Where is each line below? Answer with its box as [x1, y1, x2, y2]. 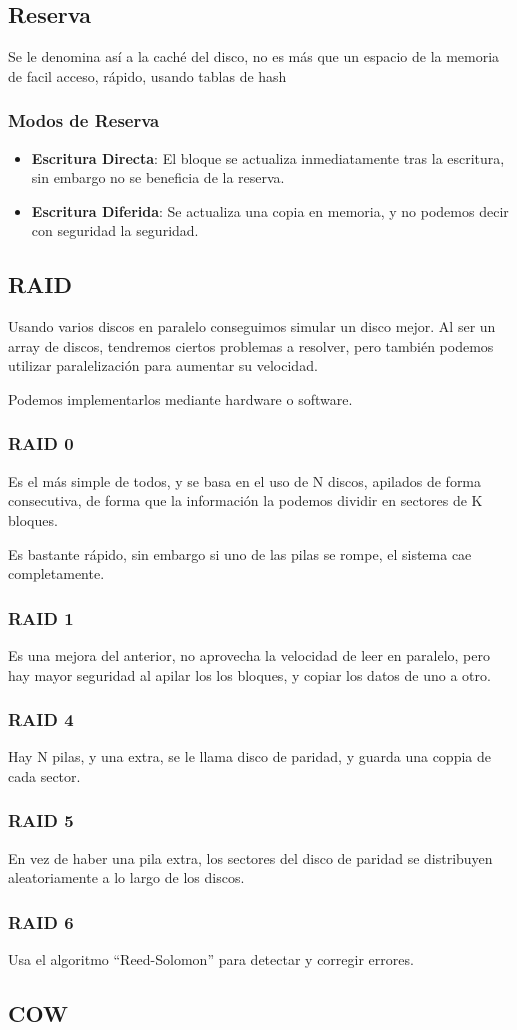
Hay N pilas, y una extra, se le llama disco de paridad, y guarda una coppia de [8, 746, 491, 767]
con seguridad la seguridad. [31, 220, 199, 241]
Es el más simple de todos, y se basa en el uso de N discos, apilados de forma [8, 470, 482, 491]
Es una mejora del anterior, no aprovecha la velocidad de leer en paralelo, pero [8, 644, 490, 665]
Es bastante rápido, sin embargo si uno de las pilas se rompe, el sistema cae [8, 543, 472, 564]
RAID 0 [8, 431, 74, 456]
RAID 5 [8, 808, 74, 833]
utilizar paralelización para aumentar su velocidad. [8, 355, 318, 376]
